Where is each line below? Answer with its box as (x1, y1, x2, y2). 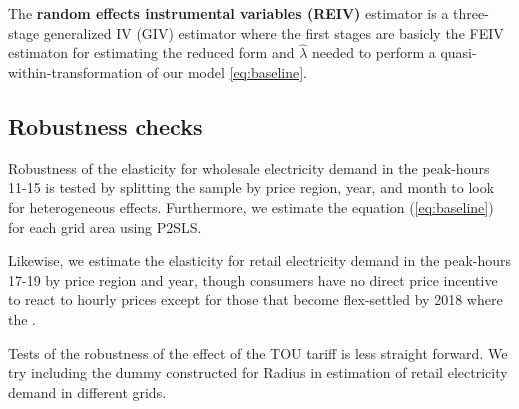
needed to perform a (312, 42, 436, 63)
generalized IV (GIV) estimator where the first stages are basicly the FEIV (43, 22, 504, 43)
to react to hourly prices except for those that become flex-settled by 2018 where (8, 289, 503, 310)
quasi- (440, 42, 477, 63)
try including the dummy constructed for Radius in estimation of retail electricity (8, 362, 508, 383)
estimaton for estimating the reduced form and (8, 42, 295, 63)
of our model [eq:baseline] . (147, 62, 308, 82)
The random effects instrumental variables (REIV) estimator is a (8, 3, 449, 23)
